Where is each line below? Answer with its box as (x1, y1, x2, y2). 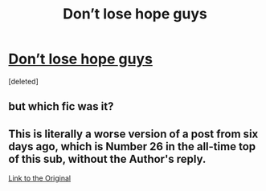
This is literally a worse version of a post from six (8, 127, 259, 140)
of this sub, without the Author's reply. (8, 152, 207, 165)
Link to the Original (8, 173, 71, 183)
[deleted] (8, 76, 39, 86)
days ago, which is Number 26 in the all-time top (8, 140, 256, 153)
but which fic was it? (8, 100, 114, 113)
